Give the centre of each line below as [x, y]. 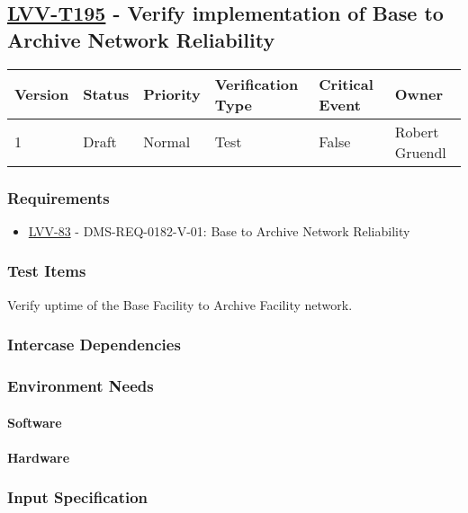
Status [106, 94]
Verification [256, 84]
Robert [417, 131]
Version [42, 94]
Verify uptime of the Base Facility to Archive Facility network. [180, 304]
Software [35, 422]
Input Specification [78, 497]
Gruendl [420, 152]
